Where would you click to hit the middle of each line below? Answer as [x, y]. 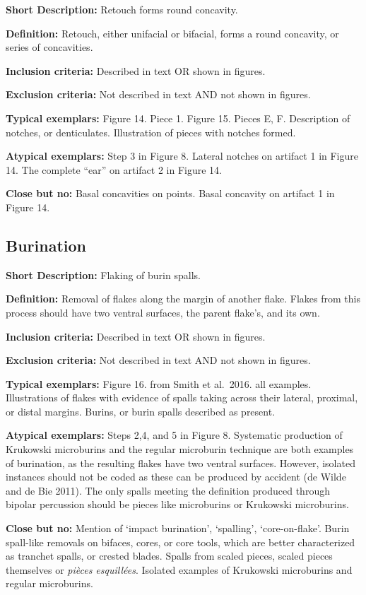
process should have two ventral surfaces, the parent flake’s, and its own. [163, 312]
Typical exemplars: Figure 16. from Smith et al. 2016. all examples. [159, 383]
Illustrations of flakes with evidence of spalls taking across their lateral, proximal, [182, 397]
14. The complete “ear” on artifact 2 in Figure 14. [114, 169]
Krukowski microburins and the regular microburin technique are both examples [180, 449]
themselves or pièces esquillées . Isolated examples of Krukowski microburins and [179, 569]
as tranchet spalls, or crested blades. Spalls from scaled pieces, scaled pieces [169, 556]
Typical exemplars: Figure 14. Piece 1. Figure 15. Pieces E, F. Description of [178, 118]
